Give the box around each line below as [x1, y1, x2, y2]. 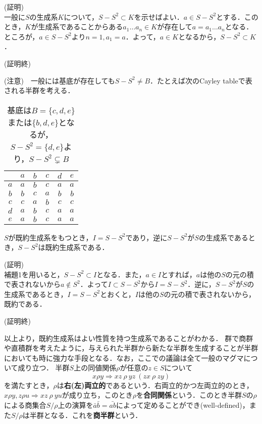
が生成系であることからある [31, 21, 123, 32]
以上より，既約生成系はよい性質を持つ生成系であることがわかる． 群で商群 [4, 332, 253, 343]
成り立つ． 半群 [18, 362, 70, 373]
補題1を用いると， [4, 269, 64, 279]
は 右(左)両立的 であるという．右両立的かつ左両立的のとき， [57, 379, 253, 390]
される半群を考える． [4, 85, 75, 96]
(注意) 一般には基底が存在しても [4, 75, 115, 86]
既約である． [4, 299, 46, 309]
